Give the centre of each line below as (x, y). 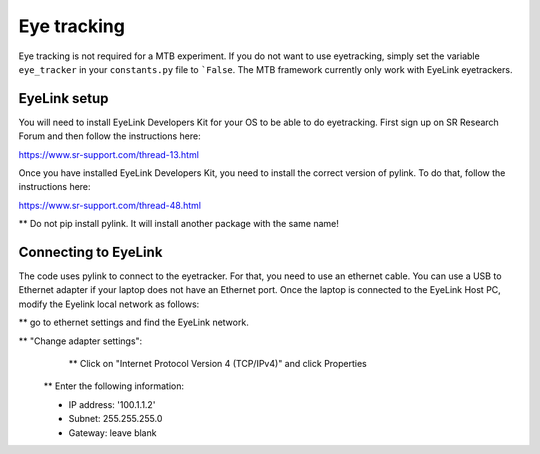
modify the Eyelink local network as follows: (109, 304)
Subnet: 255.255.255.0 (115, 419)
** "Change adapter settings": (80, 341)
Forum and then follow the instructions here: (109, 136)
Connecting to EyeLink (90, 252)
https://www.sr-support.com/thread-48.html (110, 205)
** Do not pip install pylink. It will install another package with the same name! (178, 224)
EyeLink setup (63, 98)
